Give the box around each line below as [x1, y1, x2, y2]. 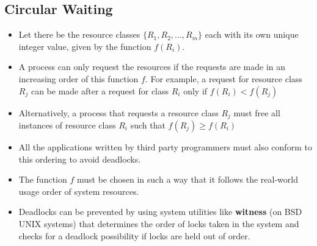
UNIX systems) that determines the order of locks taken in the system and [18, 217, 299, 230]
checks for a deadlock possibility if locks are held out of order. [18, 229, 250, 242]
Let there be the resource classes [18, 28, 140, 41]
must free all [233, 106, 280, 119]
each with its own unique [205, 28, 299, 41]
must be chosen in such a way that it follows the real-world [76, 173, 298, 186]
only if [183, 84, 208, 97]
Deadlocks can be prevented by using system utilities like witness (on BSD [18, 205, 302, 218]
